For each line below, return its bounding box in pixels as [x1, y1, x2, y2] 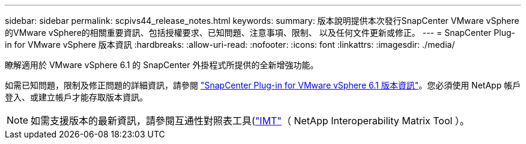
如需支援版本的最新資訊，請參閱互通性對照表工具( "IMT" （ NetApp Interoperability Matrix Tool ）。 [31, 115, 470, 127]
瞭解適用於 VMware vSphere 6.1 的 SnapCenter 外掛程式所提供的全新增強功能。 [5, 60, 319, 70]
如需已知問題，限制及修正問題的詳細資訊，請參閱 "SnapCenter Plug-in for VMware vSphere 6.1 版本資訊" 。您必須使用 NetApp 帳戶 [5, 80, 521, 90]
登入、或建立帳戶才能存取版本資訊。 [5, 92, 148, 102]
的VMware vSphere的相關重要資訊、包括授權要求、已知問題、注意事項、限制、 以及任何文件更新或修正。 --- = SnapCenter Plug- [5, 27, 515, 38]
